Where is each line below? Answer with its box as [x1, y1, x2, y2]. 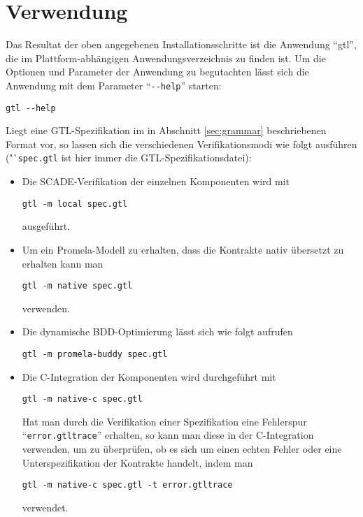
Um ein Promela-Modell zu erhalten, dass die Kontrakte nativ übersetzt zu [22, 242, 344, 256]
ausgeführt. [22, 219, 70, 233]
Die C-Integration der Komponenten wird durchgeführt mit [22, 369, 276, 384]
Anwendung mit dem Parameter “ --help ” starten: [6, 78, 222, 92]
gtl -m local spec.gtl [22, 198, 128, 209]
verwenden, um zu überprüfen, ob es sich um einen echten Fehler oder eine [22, 442, 342, 456]
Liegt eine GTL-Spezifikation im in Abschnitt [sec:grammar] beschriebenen [6, 123, 327, 138]
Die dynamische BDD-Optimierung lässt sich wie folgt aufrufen [22, 324, 293, 339]
